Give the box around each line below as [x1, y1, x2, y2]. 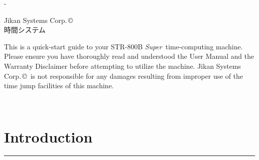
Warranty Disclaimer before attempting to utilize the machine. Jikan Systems [4, 60, 241, 71]
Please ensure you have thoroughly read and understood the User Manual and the [4, 51, 255, 61]
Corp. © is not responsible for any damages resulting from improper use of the [4, 70, 243, 81]
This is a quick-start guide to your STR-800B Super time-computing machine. [4, 41, 243, 51]
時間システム [4, 24, 46, 35]
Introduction [4, 126, 93, 147]
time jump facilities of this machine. [4, 80, 114, 91]
